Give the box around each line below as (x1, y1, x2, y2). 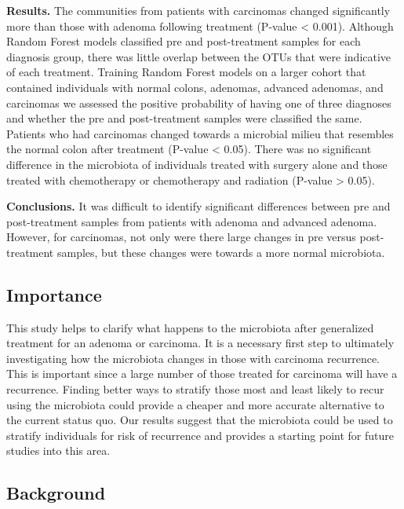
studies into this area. (6, 442, 111, 459)
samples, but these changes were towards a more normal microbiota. (56, 244, 385, 260)
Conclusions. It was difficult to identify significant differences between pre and (6, 198, 391, 214)
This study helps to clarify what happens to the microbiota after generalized (6, 319, 374, 335)
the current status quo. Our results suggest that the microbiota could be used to (6, 412, 393, 428)
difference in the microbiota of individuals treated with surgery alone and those (6, 156, 388, 172)
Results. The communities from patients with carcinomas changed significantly (6, 2, 391, 18)
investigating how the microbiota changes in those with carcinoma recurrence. (6, 350, 380, 366)
